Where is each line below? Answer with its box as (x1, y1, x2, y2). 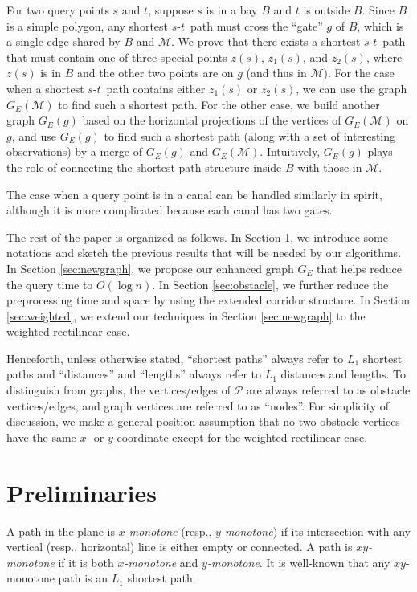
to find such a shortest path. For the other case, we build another (58, 96, 380, 112)
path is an (58, 570, 108, 586)
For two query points (6, 2, 109, 18)
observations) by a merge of (6, 143, 142, 160)
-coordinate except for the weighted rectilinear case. (112, 428, 368, 445)
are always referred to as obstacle (246, 382, 411, 398)
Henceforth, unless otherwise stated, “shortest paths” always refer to (6, 349, 344, 366)
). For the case (323, 64, 395, 81)
